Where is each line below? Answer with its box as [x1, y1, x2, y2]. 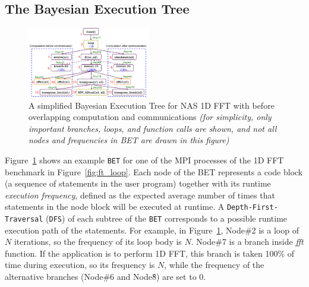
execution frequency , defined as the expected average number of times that [5, 188, 275, 201]
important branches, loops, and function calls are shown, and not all [29, 122, 277, 134]
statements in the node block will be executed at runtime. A [5, 200, 225, 213]
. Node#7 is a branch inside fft [191, 235, 304, 248]
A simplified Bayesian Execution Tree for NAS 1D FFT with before [29, 99, 275, 111]
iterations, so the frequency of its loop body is [14, 235, 182, 248]
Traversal [5, 215, 43, 224]
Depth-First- [226, 203, 278, 212]
